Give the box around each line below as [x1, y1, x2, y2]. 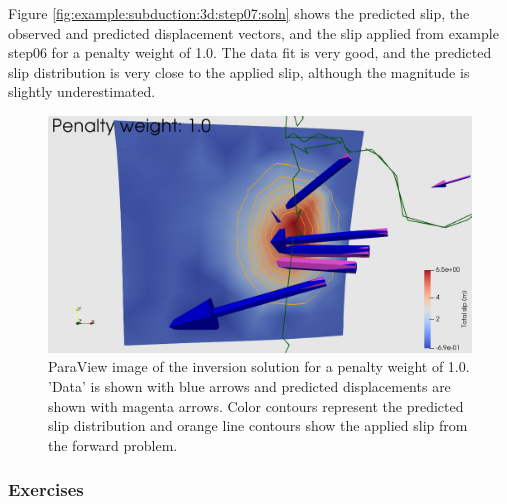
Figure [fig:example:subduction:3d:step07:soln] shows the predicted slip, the [8, 3, 470, 23]
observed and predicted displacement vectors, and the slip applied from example [8, 22, 499, 43]
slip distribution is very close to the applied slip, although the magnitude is [8, 61, 470, 82]
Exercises [8, 477, 84, 502]
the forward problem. [48, 434, 178, 455]
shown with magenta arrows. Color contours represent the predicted [48, 395, 464, 416]
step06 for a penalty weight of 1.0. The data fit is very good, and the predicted [8, 42, 492, 63]
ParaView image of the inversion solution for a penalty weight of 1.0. [48, 356, 470, 377]
